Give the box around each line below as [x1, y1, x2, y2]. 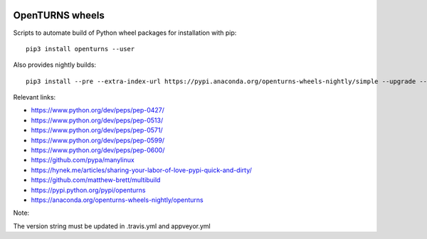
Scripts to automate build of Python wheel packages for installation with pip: [13, 28, 237, 37]
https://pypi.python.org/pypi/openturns [31, 186, 146, 194]
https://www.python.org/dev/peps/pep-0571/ [31, 126, 163, 134]
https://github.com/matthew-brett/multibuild [31, 176, 161, 184]
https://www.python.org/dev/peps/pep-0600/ [31, 146, 165, 154]
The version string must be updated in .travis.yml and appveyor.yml [13, 221, 211, 230]
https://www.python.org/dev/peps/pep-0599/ [31, 136, 165, 144]
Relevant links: [13, 93, 56, 102]
